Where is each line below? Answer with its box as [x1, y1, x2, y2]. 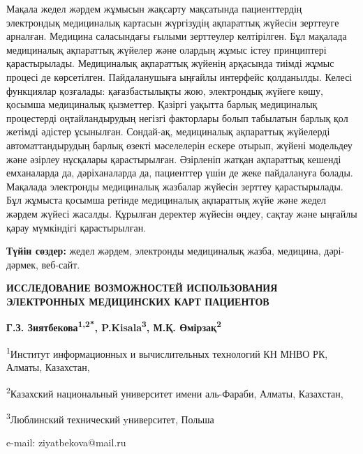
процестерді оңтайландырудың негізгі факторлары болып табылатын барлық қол [6, 110, 348, 125]
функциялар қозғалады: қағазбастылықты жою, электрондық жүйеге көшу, [6, 83, 323, 98]
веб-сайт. [41, 257, 80, 271]
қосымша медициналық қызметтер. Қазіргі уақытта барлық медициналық [6, 97, 318, 112]
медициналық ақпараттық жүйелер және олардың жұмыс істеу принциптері [6, 42, 327, 56]
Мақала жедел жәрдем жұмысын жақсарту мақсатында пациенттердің [6, 1, 302, 15]
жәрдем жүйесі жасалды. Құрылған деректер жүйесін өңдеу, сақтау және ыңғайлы [6, 206, 357, 220]
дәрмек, [6, 257, 38, 271]
